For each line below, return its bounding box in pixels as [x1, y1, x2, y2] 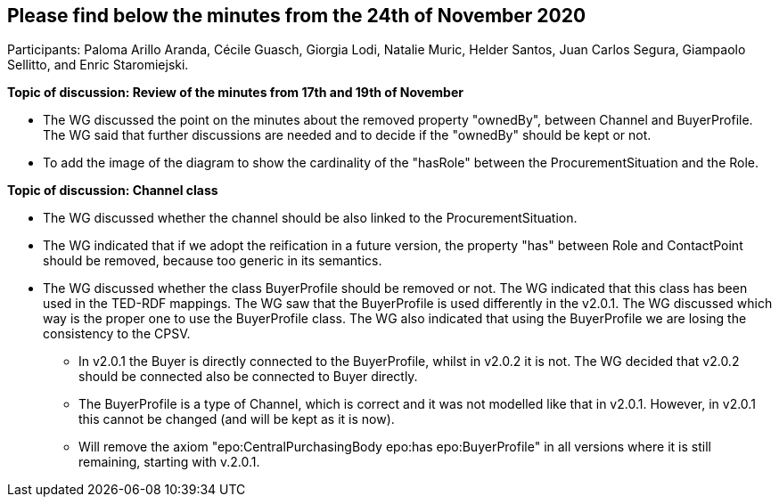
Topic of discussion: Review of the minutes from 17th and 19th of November [7, 85, 463, 101]
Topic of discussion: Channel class [7, 183, 218, 199]
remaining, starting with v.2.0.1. [78, 454, 260, 470]
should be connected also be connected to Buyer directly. [78, 369, 418, 385]
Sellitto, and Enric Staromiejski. [7, 57, 189, 73]
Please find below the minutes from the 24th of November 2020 [7, 4, 586, 27]
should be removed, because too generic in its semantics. [43, 253, 382, 269]
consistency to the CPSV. [43, 326, 191, 342]
